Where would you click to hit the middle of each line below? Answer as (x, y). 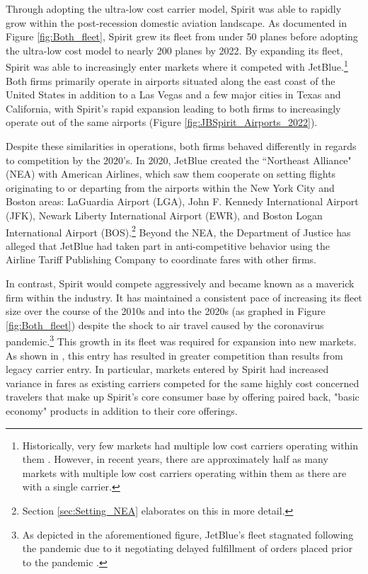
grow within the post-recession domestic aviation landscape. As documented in (176, 22)
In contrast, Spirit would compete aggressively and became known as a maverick (180, 283)
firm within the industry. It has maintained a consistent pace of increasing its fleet (184, 297)
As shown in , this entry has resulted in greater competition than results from (174, 355)
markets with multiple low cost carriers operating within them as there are (184, 472)
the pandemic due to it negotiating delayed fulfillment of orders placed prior (187, 548)
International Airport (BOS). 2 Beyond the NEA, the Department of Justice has (178, 231)
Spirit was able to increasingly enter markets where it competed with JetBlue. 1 (177, 66)
